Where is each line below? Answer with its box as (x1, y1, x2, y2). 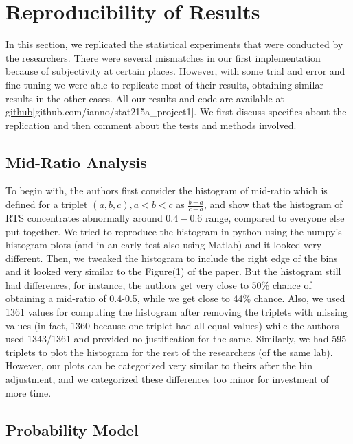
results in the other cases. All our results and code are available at (5, 91, 284, 105)
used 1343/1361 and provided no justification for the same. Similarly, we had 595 (5, 331, 347, 346)
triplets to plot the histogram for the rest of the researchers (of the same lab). (5, 344, 333, 359)
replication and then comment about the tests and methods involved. (5, 117, 297, 132)
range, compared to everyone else (205, 210, 345, 224)
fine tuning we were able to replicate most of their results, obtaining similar (5, 77, 323, 91)
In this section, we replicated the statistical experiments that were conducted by (5, 37, 343, 51)
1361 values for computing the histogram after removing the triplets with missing (5, 305, 348, 319)
